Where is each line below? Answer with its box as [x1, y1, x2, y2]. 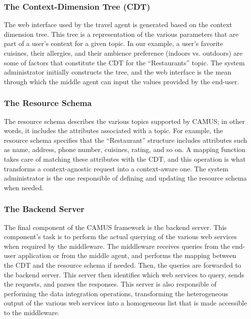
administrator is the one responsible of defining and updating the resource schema [4, 173, 247, 183]
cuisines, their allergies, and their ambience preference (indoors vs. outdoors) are [4, 48, 243, 58]
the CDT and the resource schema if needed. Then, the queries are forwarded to [4, 259, 241, 270]
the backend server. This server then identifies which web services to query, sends [4, 269, 245, 279]
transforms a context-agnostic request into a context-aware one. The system [4, 163, 229, 173]
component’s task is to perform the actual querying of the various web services [4, 231, 237, 242]
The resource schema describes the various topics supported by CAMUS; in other [4, 116, 245, 126]
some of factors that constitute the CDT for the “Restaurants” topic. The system [4, 57, 245, 67]
